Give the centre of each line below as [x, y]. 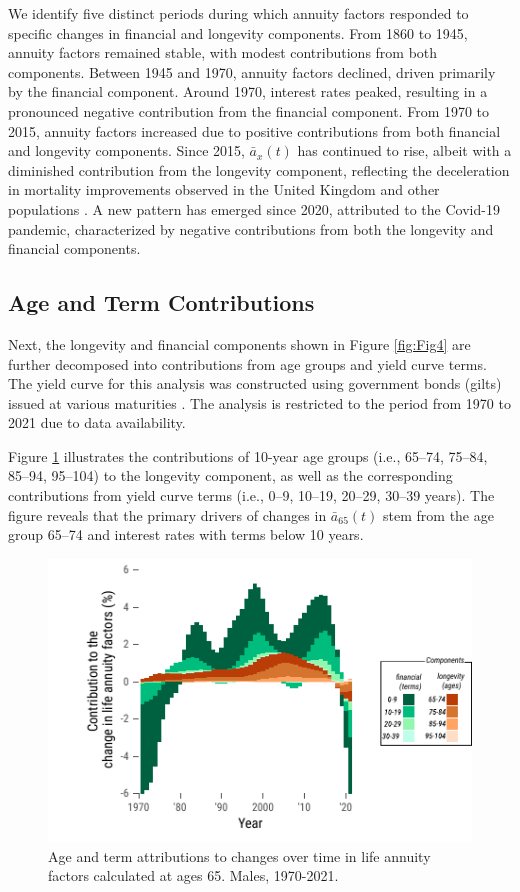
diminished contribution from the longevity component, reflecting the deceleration [259, 169]
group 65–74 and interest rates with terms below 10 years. [186, 534]
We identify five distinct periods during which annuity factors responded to [238, 13]
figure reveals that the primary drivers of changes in [167, 514]
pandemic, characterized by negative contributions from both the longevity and [251, 228]
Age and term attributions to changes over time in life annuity [239, 855]
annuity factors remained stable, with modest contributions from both [223, 52]
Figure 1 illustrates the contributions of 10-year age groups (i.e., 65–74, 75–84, [248, 455]
